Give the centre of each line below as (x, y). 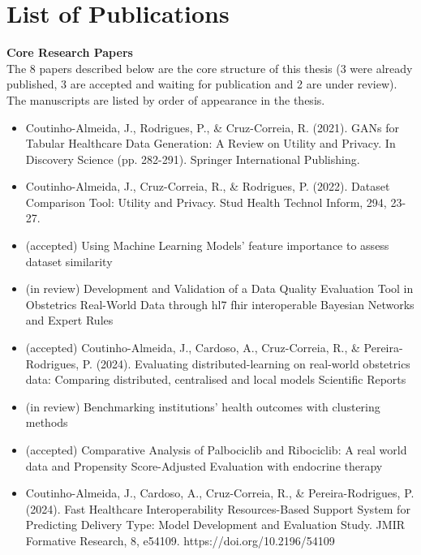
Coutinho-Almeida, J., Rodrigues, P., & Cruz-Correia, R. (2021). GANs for (212, 127)
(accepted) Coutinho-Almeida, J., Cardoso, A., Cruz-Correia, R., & (193, 348)
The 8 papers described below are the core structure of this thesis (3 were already (210, 68)
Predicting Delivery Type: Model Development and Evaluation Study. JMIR (215, 525)
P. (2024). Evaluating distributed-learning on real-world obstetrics (246, 363)
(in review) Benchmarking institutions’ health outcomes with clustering (203, 406)
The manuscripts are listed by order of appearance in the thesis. (166, 99)
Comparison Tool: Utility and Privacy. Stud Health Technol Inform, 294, (206, 202)
